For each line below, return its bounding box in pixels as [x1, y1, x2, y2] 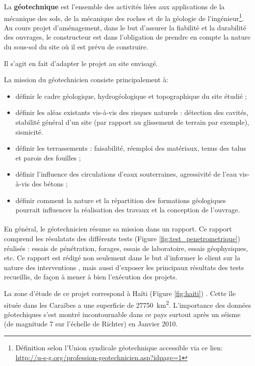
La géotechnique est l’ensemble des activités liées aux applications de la [4, 1, 225, 11]
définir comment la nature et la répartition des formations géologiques [15, 195, 226, 205]
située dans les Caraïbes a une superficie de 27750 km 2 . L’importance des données [4, 298, 251, 310]
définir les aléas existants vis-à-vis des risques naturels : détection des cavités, [15, 107, 249, 117]
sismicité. [15, 126, 43, 137]
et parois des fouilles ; [15, 152, 81, 162]
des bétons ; [31, 178, 68, 188]
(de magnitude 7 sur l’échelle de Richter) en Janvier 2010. [4, 319, 178, 329]
